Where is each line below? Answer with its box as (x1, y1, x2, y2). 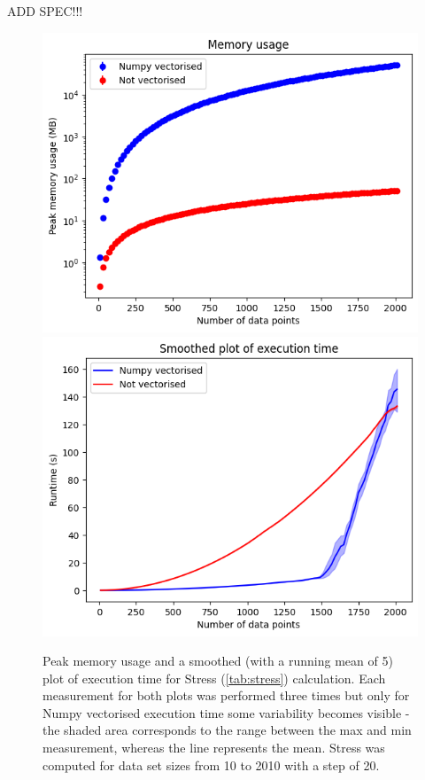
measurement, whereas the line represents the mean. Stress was (42, 738, 385, 757)
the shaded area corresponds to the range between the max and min (42, 721, 412, 739)
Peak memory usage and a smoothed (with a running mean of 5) (42, 651, 393, 670)
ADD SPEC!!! (7, 2, 83, 19)
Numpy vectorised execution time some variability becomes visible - (42, 703, 410, 721)
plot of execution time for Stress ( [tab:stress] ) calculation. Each (42, 668, 386, 687)
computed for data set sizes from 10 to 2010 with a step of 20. (42, 755, 380, 774)
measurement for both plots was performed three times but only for (42, 686, 410, 705)
